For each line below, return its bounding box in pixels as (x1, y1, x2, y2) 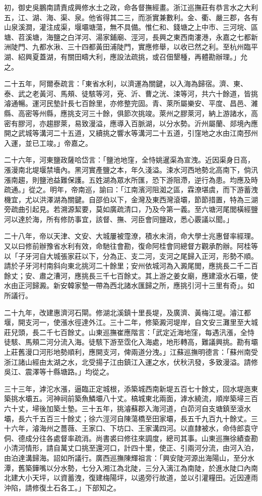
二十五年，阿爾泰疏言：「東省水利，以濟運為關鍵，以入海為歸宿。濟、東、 (4, 78, 247, 89)
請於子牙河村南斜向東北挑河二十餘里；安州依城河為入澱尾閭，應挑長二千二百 (4, 260, 258, 271)
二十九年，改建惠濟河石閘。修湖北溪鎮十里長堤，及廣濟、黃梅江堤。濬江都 (4, 307, 251, 317)
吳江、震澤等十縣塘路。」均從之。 (4, 366, 113, 377)
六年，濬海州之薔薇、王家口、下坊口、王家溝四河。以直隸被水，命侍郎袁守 (11, 423, 258, 433)
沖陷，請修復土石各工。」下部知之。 (4, 482, 120, 492)
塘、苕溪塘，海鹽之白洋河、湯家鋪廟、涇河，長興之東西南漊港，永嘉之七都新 (4, 31, 258, 42)
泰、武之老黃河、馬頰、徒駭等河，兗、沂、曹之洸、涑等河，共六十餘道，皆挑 (4, 88, 258, 98)
